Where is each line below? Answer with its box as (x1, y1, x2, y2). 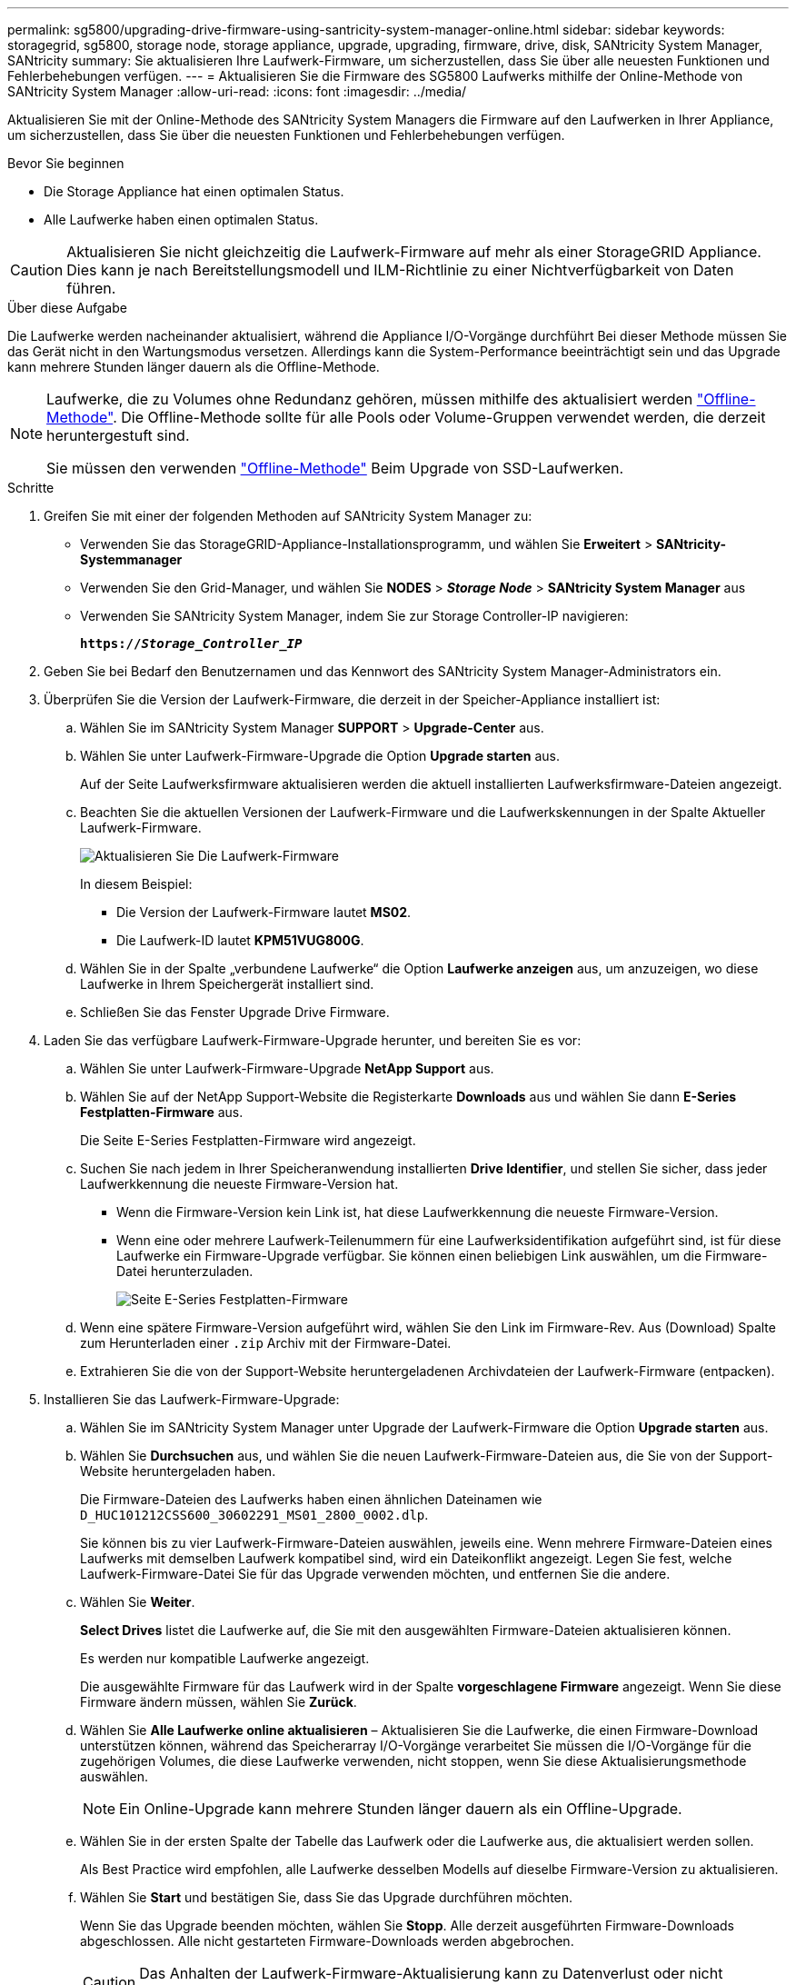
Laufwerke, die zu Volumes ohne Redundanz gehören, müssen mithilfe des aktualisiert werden (46, 390, 693, 408)
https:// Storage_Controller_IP (80, 636, 303, 651)
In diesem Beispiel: (80, 876, 193, 892)
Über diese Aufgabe (7, 300, 127, 315)
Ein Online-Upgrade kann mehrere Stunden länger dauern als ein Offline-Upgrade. (119, 1800, 682, 1818)
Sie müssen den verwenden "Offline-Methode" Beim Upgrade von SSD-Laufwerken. (46, 459, 624, 477)
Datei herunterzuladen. (116, 1263, 254, 1279)
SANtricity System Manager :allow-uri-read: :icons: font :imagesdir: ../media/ (7, 84, 467, 99)
